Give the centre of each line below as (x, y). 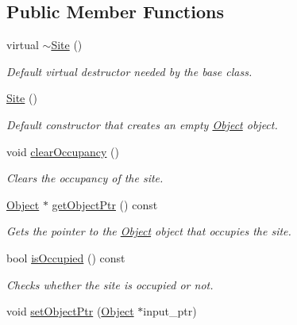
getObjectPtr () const (105, 204)
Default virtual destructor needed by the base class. (129, 71)
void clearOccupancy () (63, 151)
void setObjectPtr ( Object (70, 311)
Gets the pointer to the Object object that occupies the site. (149, 231)
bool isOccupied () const (66, 257)
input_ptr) (170, 311)
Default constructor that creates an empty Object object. (142, 124)
